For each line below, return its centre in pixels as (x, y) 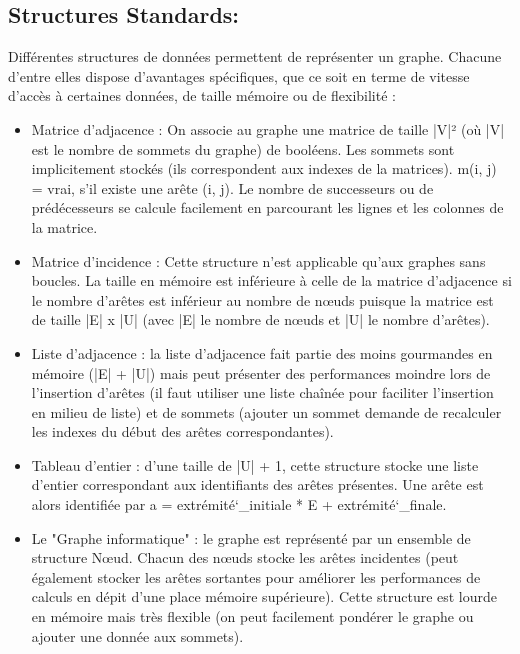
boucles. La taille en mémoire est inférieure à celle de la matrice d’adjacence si (271, 280)
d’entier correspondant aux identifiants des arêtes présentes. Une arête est (257, 484)
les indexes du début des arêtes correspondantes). (182, 431)
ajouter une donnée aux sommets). (137, 635)
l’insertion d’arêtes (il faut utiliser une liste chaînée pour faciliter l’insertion (262, 392)
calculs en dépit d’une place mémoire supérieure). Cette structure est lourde (264, 596)
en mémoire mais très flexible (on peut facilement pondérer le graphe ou (252, 616)
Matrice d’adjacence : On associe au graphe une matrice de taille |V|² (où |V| (268, 128)
